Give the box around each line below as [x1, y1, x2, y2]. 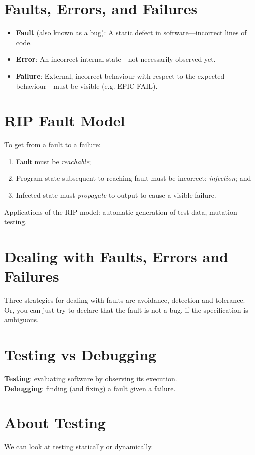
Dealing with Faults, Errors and [4, 246, 228, 266]
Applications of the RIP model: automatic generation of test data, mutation [4, 206, 237, 217]
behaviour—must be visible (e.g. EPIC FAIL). [16, 80, 158, 91]
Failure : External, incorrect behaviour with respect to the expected [16, 70, 225, 81]
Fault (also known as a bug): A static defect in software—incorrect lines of [16, 27, 247, 38]
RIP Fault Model [4, 110, 125, 131]
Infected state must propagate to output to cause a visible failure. [16, 190, 216, 200]
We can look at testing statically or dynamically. [4, 441, 153, 452]
